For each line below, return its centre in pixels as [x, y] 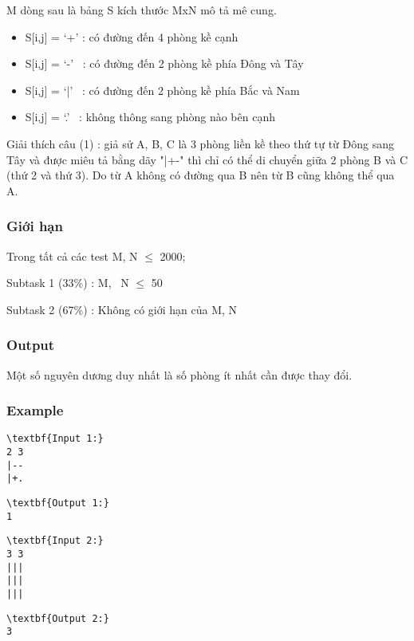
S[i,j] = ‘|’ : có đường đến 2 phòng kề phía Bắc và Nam [162, 90]
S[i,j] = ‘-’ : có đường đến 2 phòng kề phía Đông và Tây [164, 63]
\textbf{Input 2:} [55, 541]
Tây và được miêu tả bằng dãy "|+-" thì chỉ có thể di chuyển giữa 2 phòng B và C [207, 159]
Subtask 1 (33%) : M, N [68, 283]
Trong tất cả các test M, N [72, 256]
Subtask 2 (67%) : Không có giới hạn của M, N [122, 309]
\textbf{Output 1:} [58, 503]
